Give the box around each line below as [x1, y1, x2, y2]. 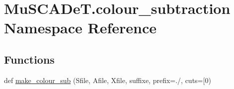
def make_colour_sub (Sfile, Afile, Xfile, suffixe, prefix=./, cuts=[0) [4, 75, 211, 85]
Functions [4, 51, 55, 67]
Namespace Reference [4, 17, 156, 38]
